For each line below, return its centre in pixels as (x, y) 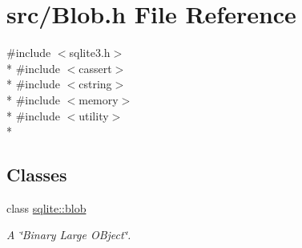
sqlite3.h (90, 53)
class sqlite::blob (46, 207)
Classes (37, 175)
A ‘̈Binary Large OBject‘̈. (69, 235)
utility (94, 115)
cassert (95, 68)
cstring (95, 84)
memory (99, 99)
